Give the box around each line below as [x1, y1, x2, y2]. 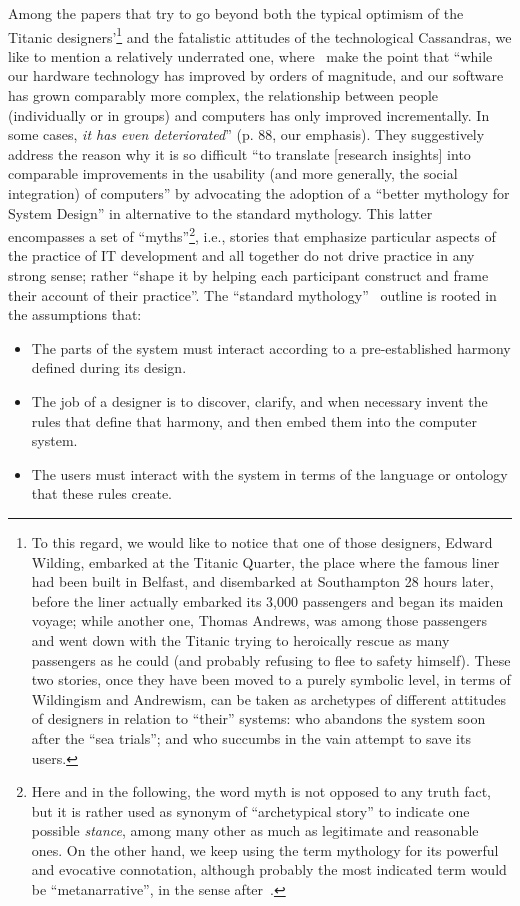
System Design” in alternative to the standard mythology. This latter [8, 202, 433, 223]
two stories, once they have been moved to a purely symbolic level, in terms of [31, 669, 511, 690]
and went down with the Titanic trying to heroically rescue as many [31, 629, 450, 650]
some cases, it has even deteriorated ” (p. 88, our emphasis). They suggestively [8, 124, 485, 145]
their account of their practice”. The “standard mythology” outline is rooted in [8, 284, 497, 305]
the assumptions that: [8, 304, 142, 325]
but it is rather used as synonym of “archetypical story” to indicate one [31, 800, 470, 821]
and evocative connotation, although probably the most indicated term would [31, 859, 507, 880]
